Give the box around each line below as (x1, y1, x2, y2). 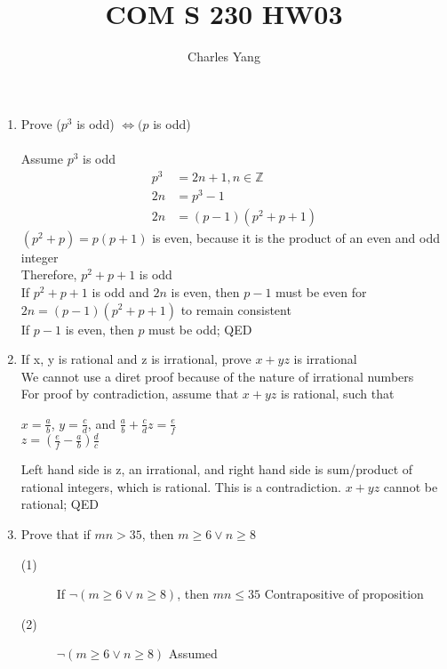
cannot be (383, 477, 438, 496)
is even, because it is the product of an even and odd (152, 228, 440, 246)
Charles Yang (188, 47, 260, 66)
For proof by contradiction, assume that (20, 384, 239, 403)
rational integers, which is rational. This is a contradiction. (20, 477, 342, 496)
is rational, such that (280, 384, 395, 403)
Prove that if (20, 525, 91, 544)
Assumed (168, 644, 218, 663)
